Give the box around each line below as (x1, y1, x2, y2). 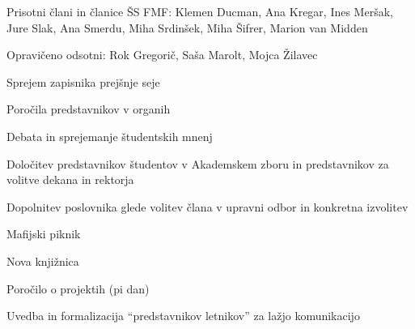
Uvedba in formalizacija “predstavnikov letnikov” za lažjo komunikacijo (6, 307, 360, 324)
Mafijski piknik (6, 225, 81, 242)
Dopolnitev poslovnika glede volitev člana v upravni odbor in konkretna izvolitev (6, 198, 409, 215)
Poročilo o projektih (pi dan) (6, 280, 150, 297)
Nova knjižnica (6, 252, 79, 269)
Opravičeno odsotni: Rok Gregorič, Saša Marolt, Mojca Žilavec (6, 46, 318, 63)
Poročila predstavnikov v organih (6, 100, 171, 117)
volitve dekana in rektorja (6, 171, 134, 188)
